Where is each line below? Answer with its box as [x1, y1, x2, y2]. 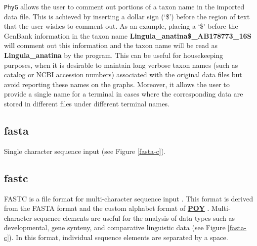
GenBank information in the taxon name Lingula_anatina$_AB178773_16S [4, 30, 252, 41]
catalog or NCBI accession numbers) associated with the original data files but [4, 69, 242, 80]
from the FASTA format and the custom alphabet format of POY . [4, 203, 210, 213]
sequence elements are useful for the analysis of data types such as [34, 212, 235, 223]
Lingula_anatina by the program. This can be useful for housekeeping [4, 50, 223, 60]
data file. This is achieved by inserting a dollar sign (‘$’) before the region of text [4, 11, 250, 21]
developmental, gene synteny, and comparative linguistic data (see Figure [4, 222, 226, 233]
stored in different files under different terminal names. [4, 98, 170, 108]
